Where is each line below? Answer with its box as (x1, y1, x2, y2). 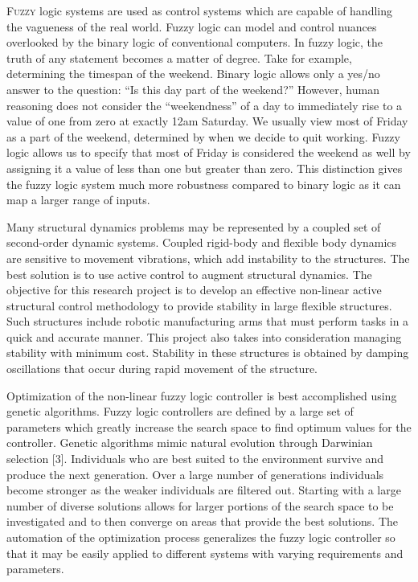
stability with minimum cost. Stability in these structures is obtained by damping (6, 344, 409, 361)
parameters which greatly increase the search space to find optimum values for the (6, 418, 412, 435)
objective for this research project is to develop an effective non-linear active (6, 281, 382, 298)
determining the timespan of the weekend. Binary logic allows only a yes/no (6, 65, 380, 82)
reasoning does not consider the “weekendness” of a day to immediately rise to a (6, 96, 403, 113)
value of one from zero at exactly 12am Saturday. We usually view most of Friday (6, 113, 408, 129)
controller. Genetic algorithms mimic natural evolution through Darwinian (6, 434, 373, 451)
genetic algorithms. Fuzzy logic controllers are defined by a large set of (6, 403, 354, 420)
